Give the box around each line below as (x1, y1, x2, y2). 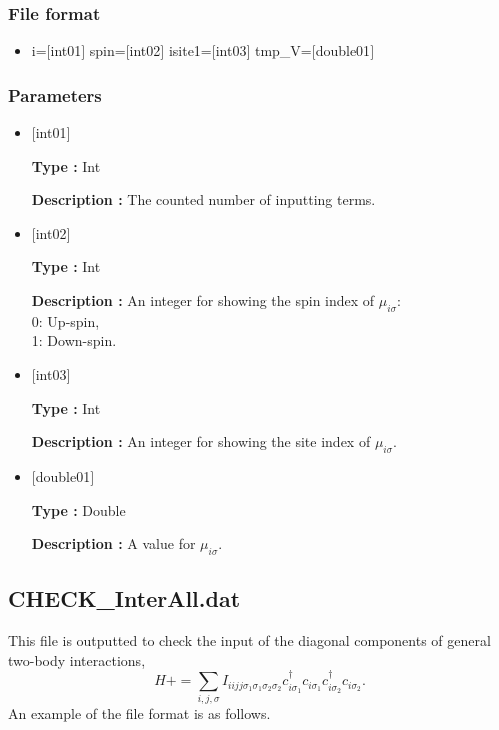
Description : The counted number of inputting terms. (31, 189, 376, 210)
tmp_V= (254, 40, 312, 61)
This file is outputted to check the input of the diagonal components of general (8, 630, 491, 651)
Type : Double (31, 499, 126, 520)
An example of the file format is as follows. (8, 703, 271, 724)
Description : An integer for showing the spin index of (31, 290, 375, 310)
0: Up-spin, (31, 310, 100, 331)
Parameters (8, 82, 102, 107)
